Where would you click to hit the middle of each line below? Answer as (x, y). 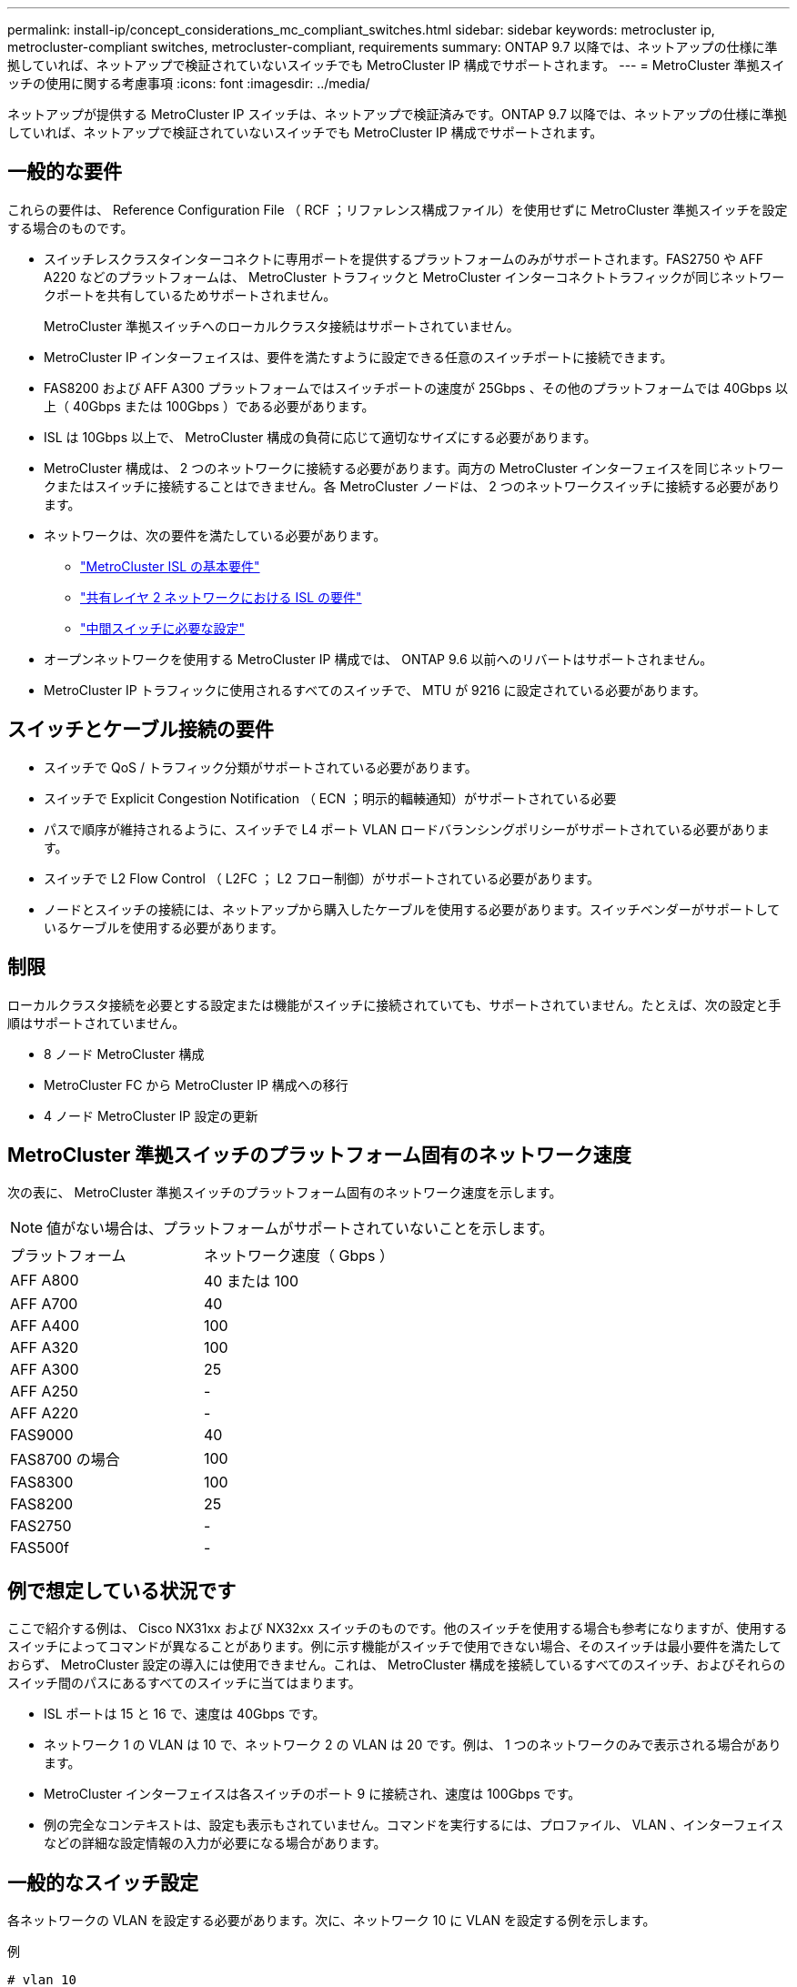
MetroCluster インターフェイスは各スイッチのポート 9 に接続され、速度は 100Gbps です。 (313, 1794)
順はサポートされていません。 (96, 1023)
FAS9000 (42, 1435)
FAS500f (40, 1548)
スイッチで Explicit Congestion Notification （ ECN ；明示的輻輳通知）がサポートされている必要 (330, 798)
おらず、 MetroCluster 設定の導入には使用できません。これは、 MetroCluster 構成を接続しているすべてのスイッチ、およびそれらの (397, 1665)
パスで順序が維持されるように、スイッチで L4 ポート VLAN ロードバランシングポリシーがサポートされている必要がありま (407, 829)
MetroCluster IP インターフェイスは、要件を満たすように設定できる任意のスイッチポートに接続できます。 (358, 357)
